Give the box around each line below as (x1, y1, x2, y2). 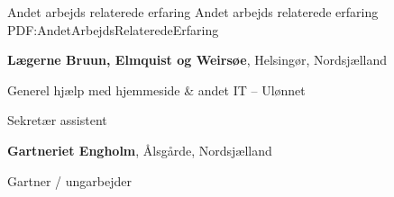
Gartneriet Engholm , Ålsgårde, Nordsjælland (7, 140, 272, 159)
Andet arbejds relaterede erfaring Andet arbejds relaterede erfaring (7, 3, 379, 21)
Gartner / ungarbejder (7, 171, 132, 190)
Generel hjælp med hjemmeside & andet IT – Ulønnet (7, 80, 306, 99)
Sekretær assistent (7, 111, 107, 130)
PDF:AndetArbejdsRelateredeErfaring (7, 20, 219, 39)
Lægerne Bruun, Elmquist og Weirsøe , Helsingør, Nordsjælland (7, 50, 388, 69)
